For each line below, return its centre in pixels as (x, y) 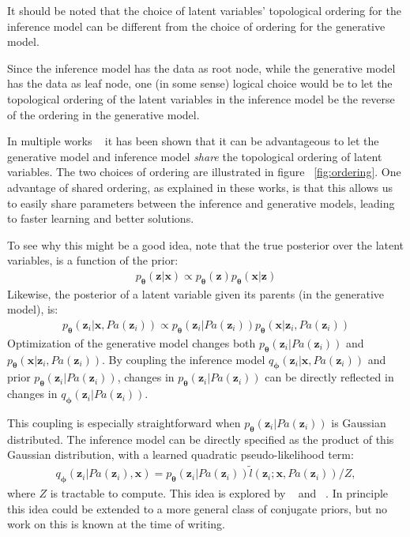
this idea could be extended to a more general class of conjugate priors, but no (197, 508)
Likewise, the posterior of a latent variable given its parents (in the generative (196, 293)
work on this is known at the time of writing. (116, 524)
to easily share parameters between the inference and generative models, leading (201, 203)
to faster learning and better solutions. (101, 218)
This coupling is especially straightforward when (124, 422)
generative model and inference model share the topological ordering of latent (195, 156)
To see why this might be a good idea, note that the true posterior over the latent (206, 244)
